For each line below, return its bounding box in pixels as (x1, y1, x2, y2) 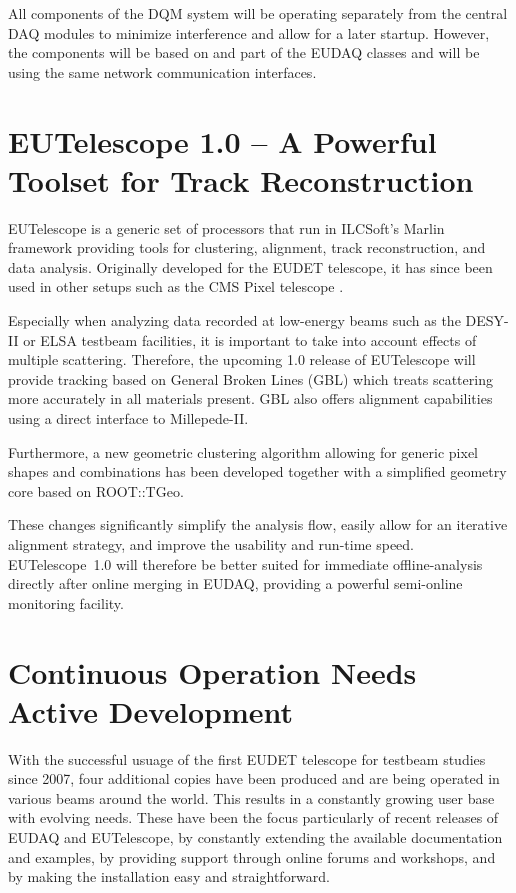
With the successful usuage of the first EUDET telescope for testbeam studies (8, 748, 486, 769)
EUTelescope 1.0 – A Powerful (8, 120, 437, 161)
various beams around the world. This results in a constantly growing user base (8, 787, 495, 808)
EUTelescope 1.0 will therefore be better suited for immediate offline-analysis (8, 553, 483, 574)
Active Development (8, 690, 294, 731)
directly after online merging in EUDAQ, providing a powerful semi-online (8, 573, 463, 594)
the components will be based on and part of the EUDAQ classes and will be (8, 42, 480, 63)
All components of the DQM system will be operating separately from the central (8, 3, 508, 23)
